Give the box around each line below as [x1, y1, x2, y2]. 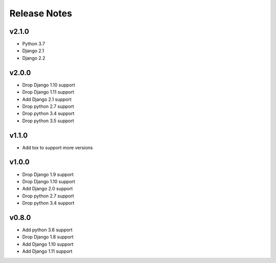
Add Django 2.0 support [22, 186, 73, 192]
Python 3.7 [22, 41, 45, 47]
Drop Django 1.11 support [22, 89, 74, 95]
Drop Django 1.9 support [22, 171, 74, 178]
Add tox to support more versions [22, 144, 93, 150]
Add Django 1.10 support [22, 241, 74, 247]
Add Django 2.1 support [22, 96, 72, 102]
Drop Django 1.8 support [22, 234, 74, 240]
